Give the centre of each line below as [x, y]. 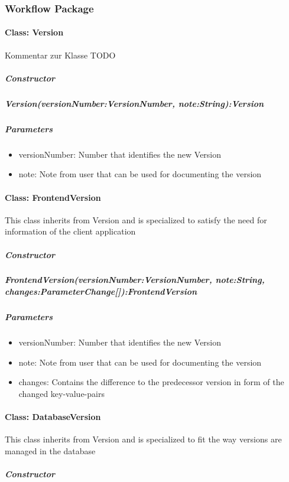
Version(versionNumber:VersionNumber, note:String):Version [134, 103]
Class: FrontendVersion [53, 197]
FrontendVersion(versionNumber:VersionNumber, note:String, [135, 280]
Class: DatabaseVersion [53, 416]
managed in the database [50, 450]
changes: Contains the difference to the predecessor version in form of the [151, 382]
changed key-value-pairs [61, 393]
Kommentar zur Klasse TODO [60, 55]
